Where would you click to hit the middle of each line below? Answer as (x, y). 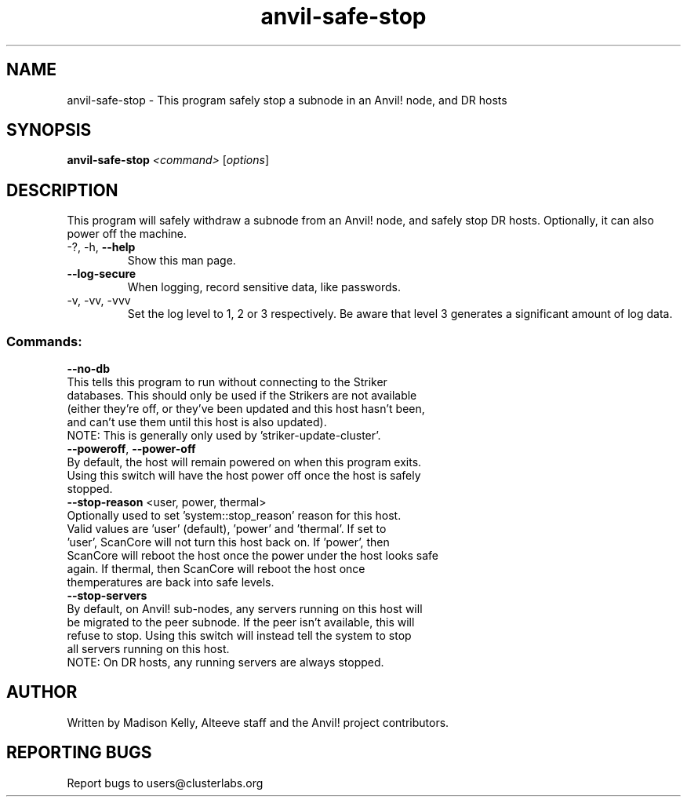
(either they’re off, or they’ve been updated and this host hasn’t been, (246, 409)
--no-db (88, 369)
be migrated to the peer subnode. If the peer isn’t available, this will (241, 622)
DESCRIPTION (62, 190)
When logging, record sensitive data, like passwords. (264, 287)
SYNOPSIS (49, 130)
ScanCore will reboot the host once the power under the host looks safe (253, 556)
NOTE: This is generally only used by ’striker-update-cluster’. (224, 436)
